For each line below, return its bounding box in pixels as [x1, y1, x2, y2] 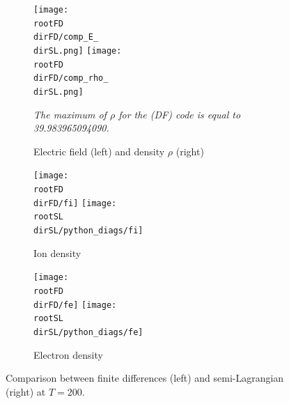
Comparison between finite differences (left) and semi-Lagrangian [6, 371, 284, 385]
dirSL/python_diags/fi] [33, 226, 143, 235]
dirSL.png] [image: [33, 45, 122, 56]
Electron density [33, 347, 103, 362]
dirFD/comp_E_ [33, 32, 99, 42]
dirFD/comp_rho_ [33, 73, 109, 84]
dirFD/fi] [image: [33, 198, 117, 208]
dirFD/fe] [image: [33, 300, 117, 310]
